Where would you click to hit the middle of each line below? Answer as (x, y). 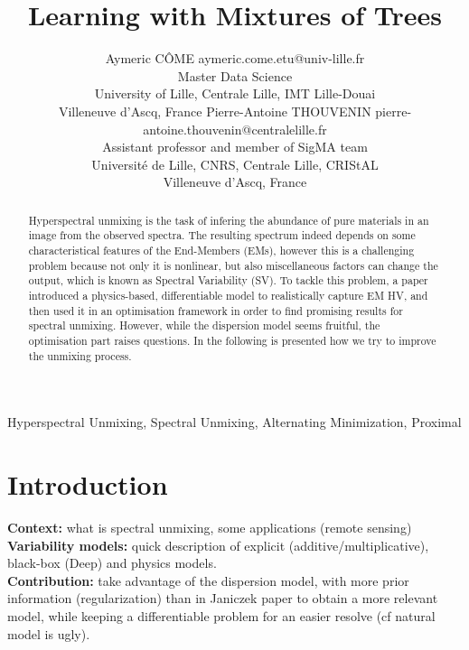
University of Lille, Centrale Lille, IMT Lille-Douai (235, 93)
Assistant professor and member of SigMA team (235, 147)
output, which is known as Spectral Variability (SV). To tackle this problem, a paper (228, 280)
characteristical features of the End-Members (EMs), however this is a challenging (221, 250)
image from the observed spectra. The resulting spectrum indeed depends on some (222, 235)
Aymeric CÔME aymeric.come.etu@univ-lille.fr (235, 58)
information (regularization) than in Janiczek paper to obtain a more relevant (223, 598)
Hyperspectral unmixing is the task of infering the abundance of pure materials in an (229, 220)
